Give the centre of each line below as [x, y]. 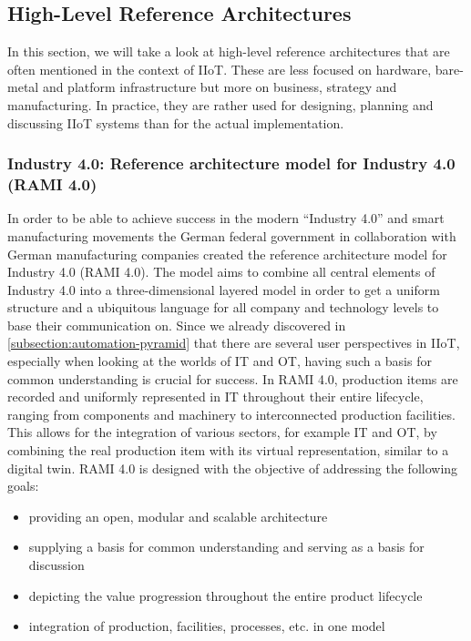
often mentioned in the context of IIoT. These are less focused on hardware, [220, 69]
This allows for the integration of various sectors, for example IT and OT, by [222, 432]
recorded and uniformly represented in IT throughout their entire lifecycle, [215, 397]
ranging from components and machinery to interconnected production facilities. [231, 414]
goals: [23, 486]
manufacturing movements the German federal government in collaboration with [232, 235]
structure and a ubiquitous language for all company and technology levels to [223, 307]
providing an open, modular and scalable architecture [178, 516]
